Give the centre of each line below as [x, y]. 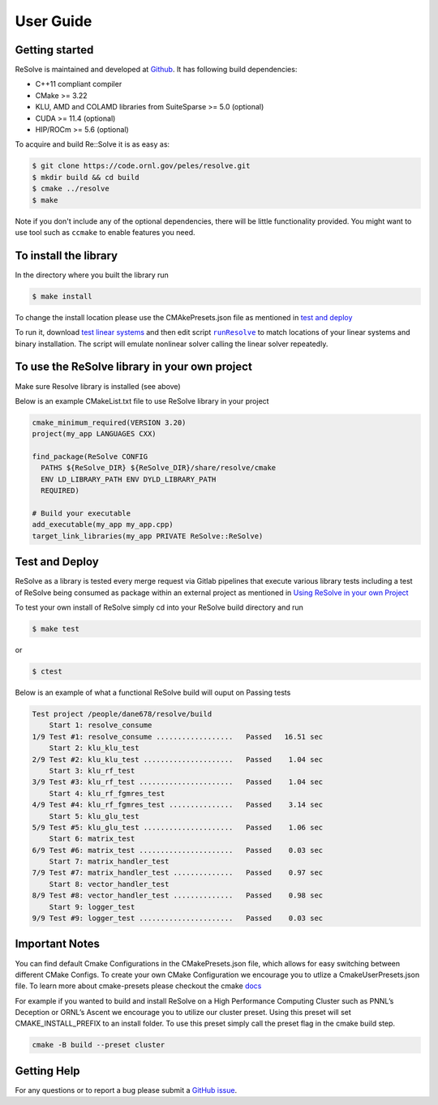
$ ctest [47, 672]
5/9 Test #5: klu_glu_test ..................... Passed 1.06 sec [178, 827]
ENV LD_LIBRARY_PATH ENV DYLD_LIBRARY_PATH [129, 479]
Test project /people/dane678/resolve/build [122, 714]
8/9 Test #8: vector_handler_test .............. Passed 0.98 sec [178, 895]
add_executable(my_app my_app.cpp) [103, 525]
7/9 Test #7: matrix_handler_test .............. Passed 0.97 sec [178, 873]
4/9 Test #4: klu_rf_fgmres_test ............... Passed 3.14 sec [178, 805]
